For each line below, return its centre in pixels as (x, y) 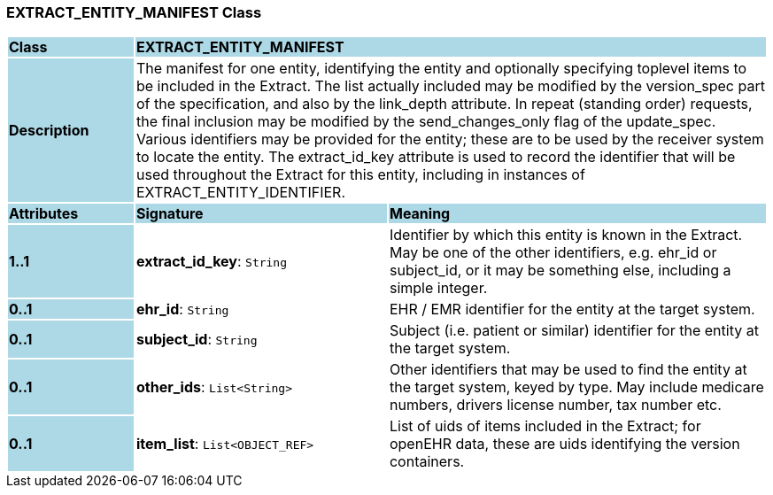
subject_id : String (197, 340)
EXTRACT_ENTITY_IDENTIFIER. (240, 193)
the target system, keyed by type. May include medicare (576, 387)
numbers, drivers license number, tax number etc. (555, 405)
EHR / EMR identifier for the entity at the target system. (572, 309)
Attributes (44, 214)
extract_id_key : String (212, 262)
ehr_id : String (182, 309)
